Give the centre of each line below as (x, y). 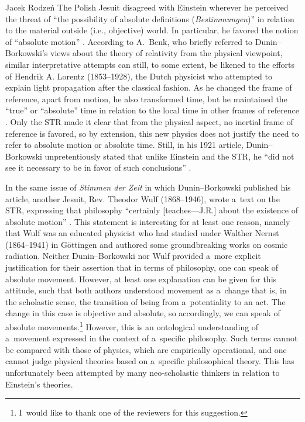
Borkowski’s (27, 53)
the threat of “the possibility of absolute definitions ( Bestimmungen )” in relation (150, 18)
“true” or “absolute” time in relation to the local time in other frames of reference (152, 110)
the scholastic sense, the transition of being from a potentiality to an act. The (145, 301)
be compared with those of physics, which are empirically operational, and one (146, 349)
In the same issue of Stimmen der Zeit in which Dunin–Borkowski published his (148, 187)
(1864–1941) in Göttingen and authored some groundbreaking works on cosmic (147, 244)
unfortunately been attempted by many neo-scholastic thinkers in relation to (143, 373)
